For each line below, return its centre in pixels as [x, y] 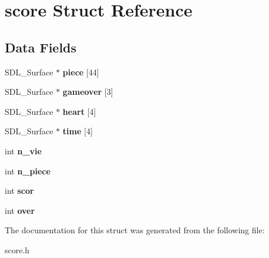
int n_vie [23, 150]
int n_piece [28, 171]
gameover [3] [88, 92]
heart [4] [79, 111]
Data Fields [41, 47]
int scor [19, 191]
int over [20, 210]
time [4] [78, 131]
